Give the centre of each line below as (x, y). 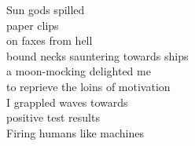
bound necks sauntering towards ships (97, 55)
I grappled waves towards (67, 102)
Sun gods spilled (46, 9)
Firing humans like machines (75, 132)
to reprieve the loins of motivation (88, 86)
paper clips (33, 25)
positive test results (53, 117)
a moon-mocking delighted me (79, 71)
